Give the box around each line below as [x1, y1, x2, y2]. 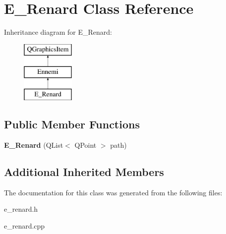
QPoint [74, 139, 97, 150]
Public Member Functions [4, 117, 140, 132]
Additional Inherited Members [4, 164, 164, 179]
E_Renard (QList [4, 139, 63, 150]
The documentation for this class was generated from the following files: [4, 187, 223, 197]
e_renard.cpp [4, 220, 45, 231]
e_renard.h [4, 204, 38, 214]
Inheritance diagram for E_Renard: [4, 27, 112, 37]
